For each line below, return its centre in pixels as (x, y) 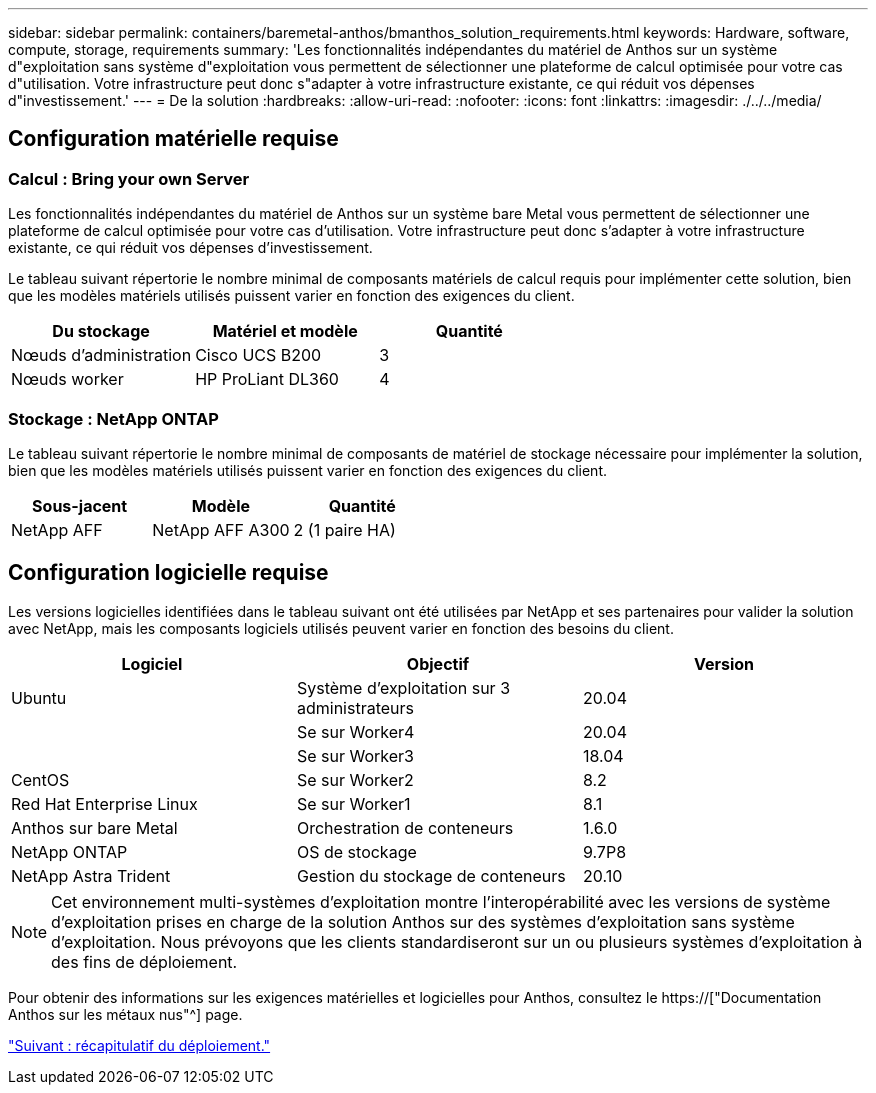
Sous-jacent (80, 505)
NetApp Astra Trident (91, 875)
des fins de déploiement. (144, 961)
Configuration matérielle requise (173, 139)
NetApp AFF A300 (221, 529)
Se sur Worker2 (355, 779)
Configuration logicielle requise (168, 573)
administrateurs (355, 707)
